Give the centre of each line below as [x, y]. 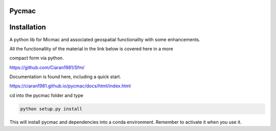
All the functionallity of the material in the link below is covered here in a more [91, 49]
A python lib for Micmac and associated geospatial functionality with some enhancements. [105, 39]
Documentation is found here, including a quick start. [65, 77]
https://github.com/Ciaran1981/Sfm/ [47, 67]
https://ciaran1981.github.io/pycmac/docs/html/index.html [70, 86]
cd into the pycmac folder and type [47, 95]
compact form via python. [37, 58]
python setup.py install [51, 109]
